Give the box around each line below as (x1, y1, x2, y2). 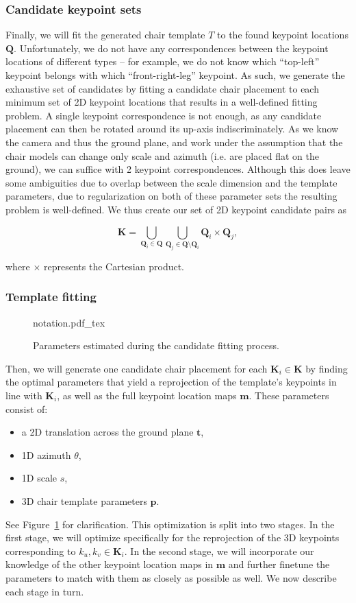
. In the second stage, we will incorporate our (124, 543, 314, 558)
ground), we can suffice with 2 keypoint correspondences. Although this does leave (5, 162, 351, 176)
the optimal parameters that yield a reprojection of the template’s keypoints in (5, 375, 337, 389)
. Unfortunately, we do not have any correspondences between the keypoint (14, 40, 329, 55)
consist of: (5, 401, 48, 416)
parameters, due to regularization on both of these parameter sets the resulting (5, 189, 338, 203)
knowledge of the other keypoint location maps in (5, 557, 214, 571)
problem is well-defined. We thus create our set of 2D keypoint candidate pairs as (5, 202, 347, 216)
